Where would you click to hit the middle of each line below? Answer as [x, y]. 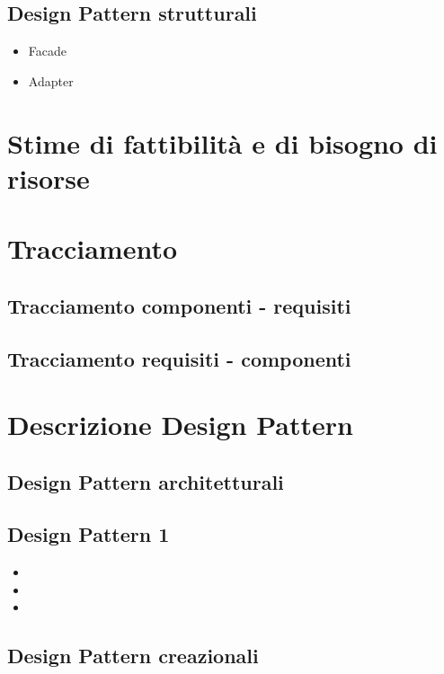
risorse [49, 177]
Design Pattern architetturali [146, 481]
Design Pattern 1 [89, 534]
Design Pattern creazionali [133, 656]
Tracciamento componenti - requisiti [179, 305]
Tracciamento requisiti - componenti [179, 358]
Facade [47, 51]
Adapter [51, 80]
